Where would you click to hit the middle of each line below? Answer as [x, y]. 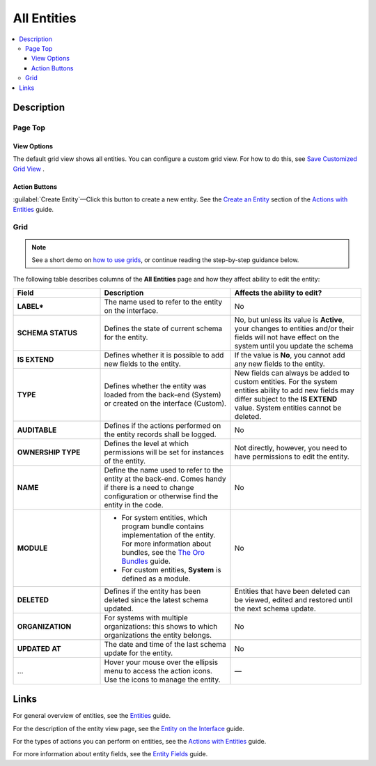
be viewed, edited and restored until [293, 599]
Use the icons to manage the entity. [162, 680]
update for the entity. [139, 653]
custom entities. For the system [286, 381]
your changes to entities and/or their [294, 328]
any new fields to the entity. [280, 364]
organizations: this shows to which [161, 626]
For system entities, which [165, 517]
